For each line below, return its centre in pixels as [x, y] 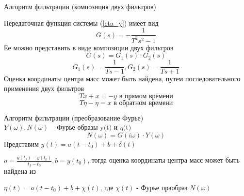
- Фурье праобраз [162, 187]
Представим [21, 143]
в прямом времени [146, 96]
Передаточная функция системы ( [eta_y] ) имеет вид [81, 23]
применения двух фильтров [44, 88]
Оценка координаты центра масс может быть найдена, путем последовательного [122, 79]
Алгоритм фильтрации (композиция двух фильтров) [80, 6]
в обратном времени [143, 103]
